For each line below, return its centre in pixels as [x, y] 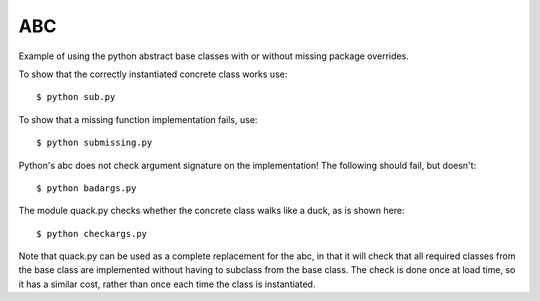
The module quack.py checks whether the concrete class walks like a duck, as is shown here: [211, 211]
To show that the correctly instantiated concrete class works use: [153, 74]
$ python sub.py [76, 97]
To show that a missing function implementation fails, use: [138, 119]
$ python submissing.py [94, 143]
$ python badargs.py [86, 188]
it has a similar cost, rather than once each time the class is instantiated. [167, 284]
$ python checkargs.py [92, 233]
